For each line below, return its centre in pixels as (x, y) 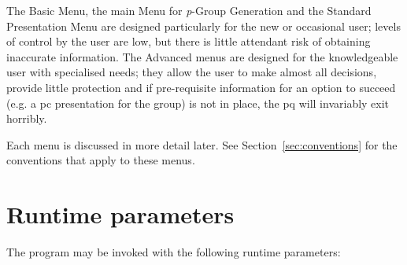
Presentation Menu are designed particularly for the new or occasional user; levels (203, 26)
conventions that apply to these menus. (101, 160)
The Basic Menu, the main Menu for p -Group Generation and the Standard (189, 10)
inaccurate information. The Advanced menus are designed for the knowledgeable (202, 56)
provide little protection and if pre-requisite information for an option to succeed (201, 87)
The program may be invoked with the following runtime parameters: (174, 252)
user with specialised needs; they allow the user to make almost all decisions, (192, 72)
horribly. (27, 118)
